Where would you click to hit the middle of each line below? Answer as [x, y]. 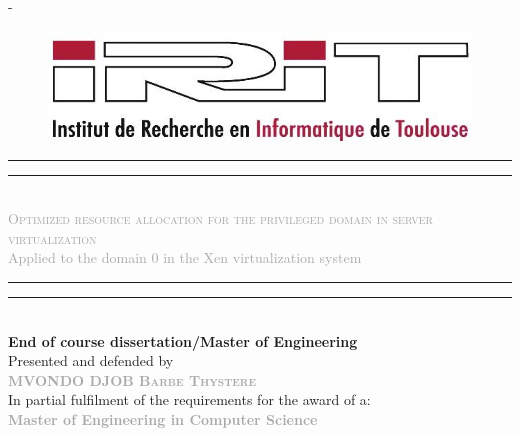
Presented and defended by [91, 360]
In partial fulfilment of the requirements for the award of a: [189, 399]
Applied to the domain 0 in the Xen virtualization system [185, 257]
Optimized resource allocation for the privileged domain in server [220, 218]
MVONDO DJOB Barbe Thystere [132, 379]
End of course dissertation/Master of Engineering [183, 340]
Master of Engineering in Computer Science [163, 419]
